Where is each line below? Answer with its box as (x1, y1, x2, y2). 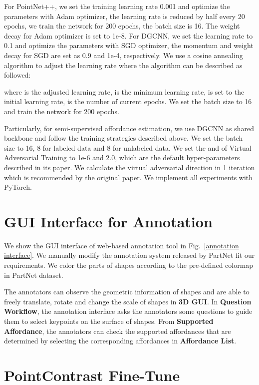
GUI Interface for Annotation (4, 211, 213, 231)
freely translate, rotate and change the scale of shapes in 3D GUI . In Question (4, 296, 252, 306)
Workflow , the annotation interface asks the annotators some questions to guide (4, 306, 253, 316)
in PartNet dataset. (4, 269, 63, 280)
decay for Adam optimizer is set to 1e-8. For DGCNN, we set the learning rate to (4, 30, 253, 41)
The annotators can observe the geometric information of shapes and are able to (4, 286, 250, 297)
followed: (4, 70, 31, 80)
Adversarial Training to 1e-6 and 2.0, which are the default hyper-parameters (4, 152, 240, 163)
